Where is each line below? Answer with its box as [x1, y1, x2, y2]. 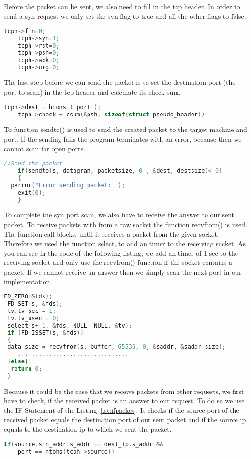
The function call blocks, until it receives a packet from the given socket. [4, 229, 219, 239]
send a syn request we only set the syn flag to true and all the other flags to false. [4, 11, 246, 21]
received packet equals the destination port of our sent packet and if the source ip [4, 414, 246, 425]
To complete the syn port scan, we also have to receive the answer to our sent [4, 210, 235, 220]
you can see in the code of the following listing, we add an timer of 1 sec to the [4, 247, 238, 258]
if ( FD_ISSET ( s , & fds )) [7, 329, 84, 336]
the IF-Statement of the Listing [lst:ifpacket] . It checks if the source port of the [4, 405, 239, 415]
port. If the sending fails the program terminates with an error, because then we [4, 133, 242, 144]
